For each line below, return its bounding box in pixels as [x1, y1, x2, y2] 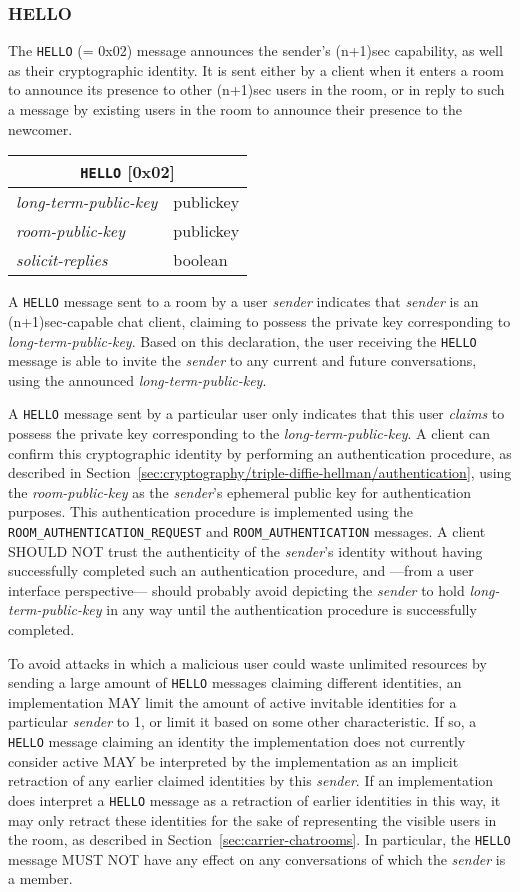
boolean [173, 248, 228, 272]
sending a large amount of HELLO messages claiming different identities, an [8, 672, 462, 693]
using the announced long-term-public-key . [8, 369, 267, 390]
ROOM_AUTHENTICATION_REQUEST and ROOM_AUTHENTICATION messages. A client [8, 520, 486, 541]
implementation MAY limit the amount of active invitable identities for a [8, 691, 457, 712]
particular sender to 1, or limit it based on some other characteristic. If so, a [8, 711, 477, 732]
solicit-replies [16, 248, 108, 272]
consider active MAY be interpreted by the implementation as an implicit [8, 750, 459, 771]
